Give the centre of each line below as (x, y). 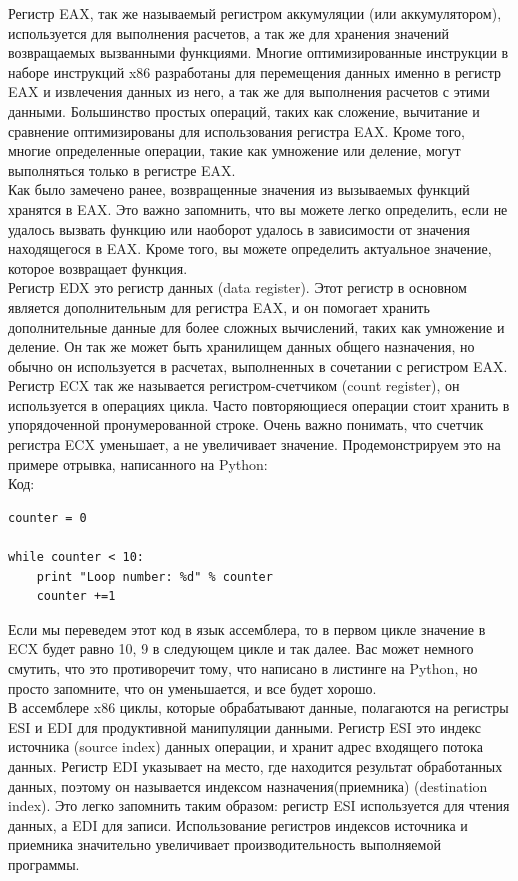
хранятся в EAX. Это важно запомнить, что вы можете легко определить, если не (258, 208)
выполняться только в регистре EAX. (122, 169)
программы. (44, 863)
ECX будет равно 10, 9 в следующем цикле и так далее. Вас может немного (241, 648)
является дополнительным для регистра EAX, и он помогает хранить (219, 306)
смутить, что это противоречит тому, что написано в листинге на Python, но (243, 668)
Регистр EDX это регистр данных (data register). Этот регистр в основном (237, 287)
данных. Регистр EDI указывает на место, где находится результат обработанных (255, 765)
